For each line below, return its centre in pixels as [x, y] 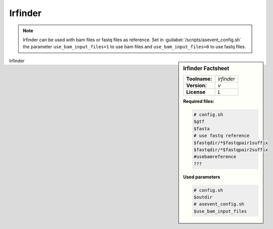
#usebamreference [215, 157]
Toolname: [199, 79]
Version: [197, 85]
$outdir [203, 197]
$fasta [202, 129]
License [196, 92]
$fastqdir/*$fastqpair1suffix [231, 143]
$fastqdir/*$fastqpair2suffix [231, 150]
